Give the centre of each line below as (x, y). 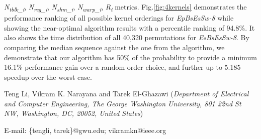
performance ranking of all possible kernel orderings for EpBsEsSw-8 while (119, 18)
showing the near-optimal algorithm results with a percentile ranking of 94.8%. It (129, 27)
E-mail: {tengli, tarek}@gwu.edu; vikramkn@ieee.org (85, 130)
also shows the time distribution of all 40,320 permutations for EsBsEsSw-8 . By (127, 37)
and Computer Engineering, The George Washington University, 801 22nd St (123, 103)
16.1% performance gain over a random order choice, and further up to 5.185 (122, 67)
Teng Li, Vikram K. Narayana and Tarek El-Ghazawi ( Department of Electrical (126, 94)
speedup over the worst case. (48, 77)
